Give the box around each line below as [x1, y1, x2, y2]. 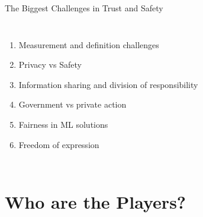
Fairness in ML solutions [18, 118, 108, 130]
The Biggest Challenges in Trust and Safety [5, 2, 163, 14]
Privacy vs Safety [18, 58, 82, 71]
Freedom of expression [18, 138, 99, 150]
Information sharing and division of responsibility [18, 78, 198, 90]
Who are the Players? [5, 190, 186, 214]
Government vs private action [18, 98, 127, 111]
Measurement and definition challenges [18, 38, 159, 51]
